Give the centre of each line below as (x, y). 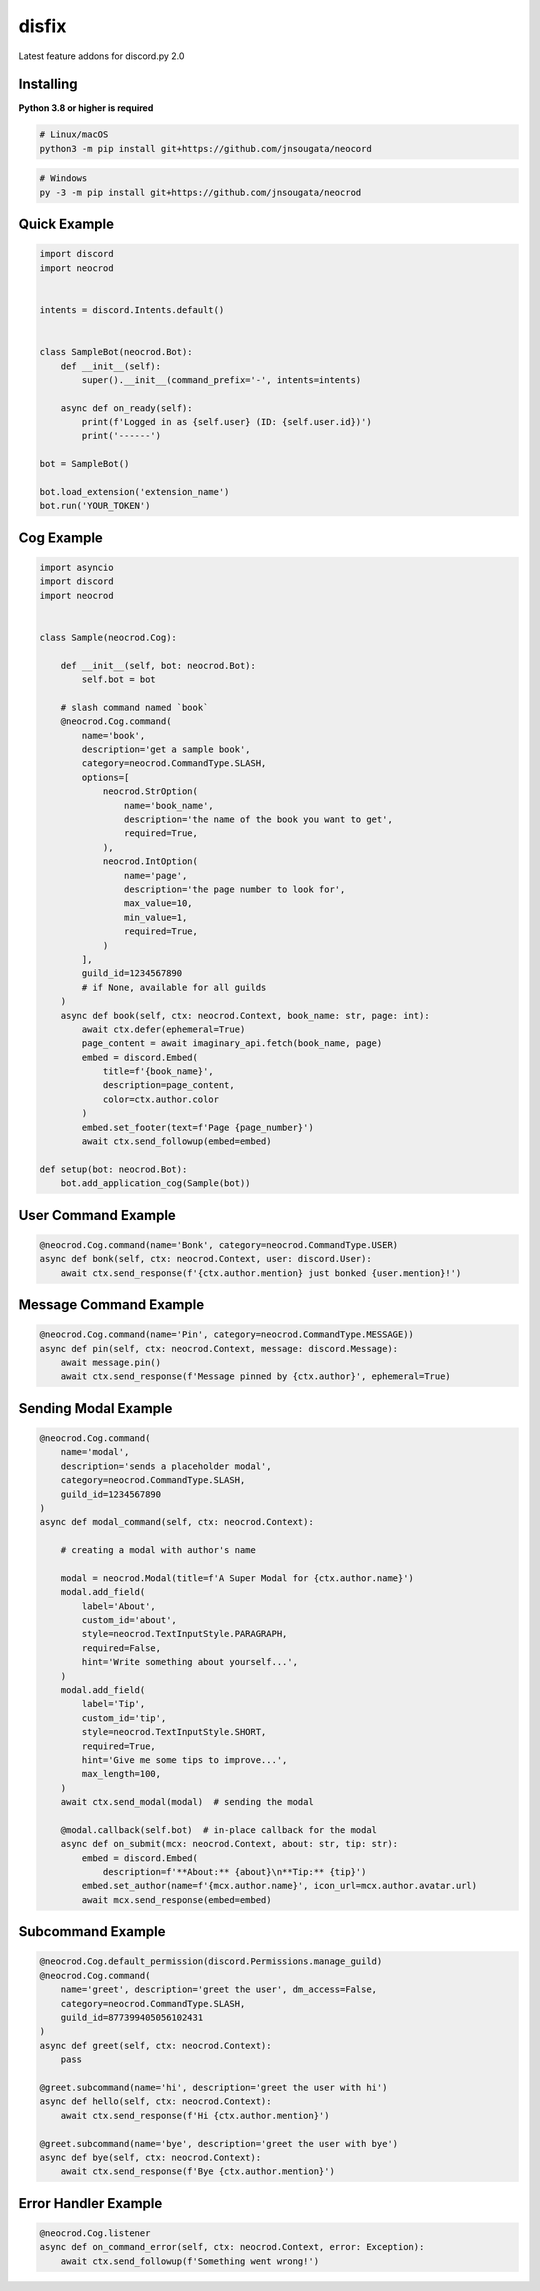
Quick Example (66, 224)
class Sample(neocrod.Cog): (108, 637)
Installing (48, 84)
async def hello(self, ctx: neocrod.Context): (155, 2101)
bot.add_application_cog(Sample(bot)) (155, 1183)
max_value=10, (158, 903)
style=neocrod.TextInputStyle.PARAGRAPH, (184, 1634)
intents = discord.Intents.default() (132, 309)
